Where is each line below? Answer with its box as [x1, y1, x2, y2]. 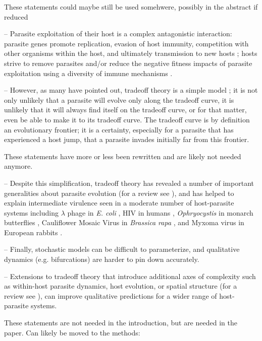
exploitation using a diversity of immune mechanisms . [4, 67, 173, 78]
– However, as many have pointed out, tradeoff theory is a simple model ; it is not [4, 85, 258, 95]
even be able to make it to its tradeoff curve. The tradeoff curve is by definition [4, 114, 250, 124]
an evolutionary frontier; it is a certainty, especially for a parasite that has [4, 124, 234, 134]
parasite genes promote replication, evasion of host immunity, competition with [4, 38, 249, 48]
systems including [4, 207, 59, 218]
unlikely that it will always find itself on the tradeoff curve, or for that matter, [4, 104, 247, 115]
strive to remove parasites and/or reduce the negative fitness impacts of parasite [4, 57, 252, 68]
